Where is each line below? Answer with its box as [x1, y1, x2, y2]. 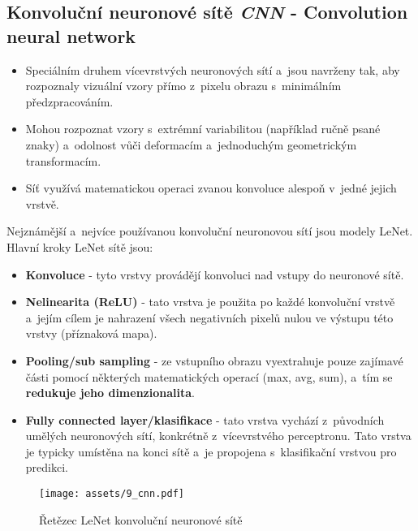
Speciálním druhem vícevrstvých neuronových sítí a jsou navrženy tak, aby [25, 61, 400, 78]
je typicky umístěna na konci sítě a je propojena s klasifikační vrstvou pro [25, 442, 397, 460]
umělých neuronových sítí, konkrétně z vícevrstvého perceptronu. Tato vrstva [25, 427, 412, 444]
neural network [6, 23, 136, 48]
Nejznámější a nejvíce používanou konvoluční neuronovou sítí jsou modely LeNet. [6, 222, 413, 240]
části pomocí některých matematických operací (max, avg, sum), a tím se [25, 368, 393, 385]
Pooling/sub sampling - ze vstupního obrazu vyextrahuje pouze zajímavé [25, 352, 403, 369]
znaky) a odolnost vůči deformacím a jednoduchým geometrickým [25, 136, 357, 153]
